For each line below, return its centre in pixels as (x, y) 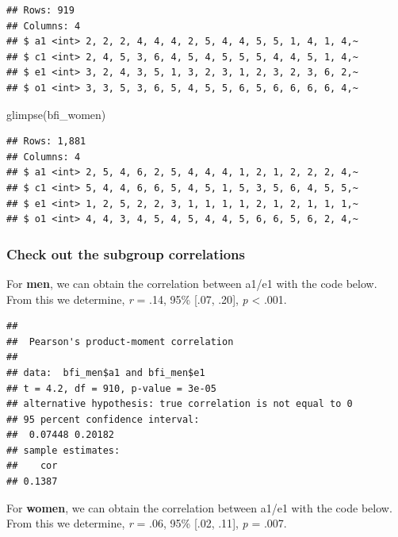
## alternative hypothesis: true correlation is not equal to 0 (180, 404)
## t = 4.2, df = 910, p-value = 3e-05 (111, 388)
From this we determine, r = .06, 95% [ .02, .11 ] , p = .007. (147, 523)
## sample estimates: (63, 450)
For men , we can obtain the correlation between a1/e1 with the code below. (192, 283)
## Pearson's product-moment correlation (120, 341)
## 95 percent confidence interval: (103, 419)
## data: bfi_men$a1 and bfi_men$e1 (106, 372)
